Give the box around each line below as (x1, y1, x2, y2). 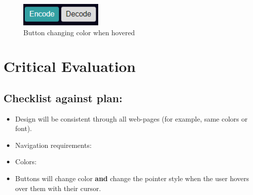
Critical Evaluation (3, 56, 136, 76)
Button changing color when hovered (23, 27, 135, 37)
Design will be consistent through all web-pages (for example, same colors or (15, 113, 248, 124)
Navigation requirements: (15, 139, 92, 150)
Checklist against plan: (3, 90, 123, 105)
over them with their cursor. (15, 183, 101, 193)
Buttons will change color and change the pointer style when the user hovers (15, 173, 250, 184)
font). (15, 123, 32, 133)
